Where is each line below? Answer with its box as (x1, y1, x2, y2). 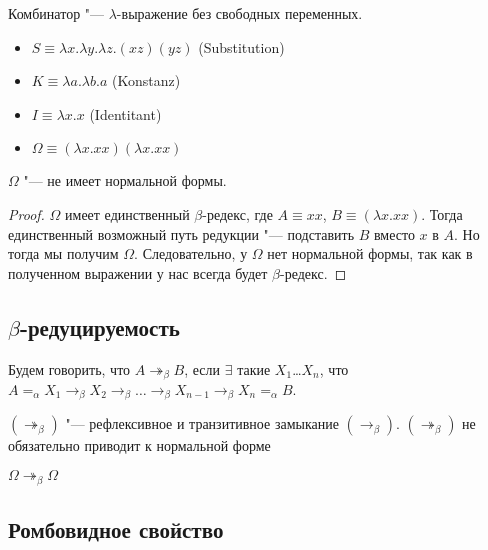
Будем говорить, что (8, 358, 131, 379)
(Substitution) (198, 36, 285, 57)
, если (184, 358, 221, 379)
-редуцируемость (19, 311, 180, 342)
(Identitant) (89, 103, 162, 124)
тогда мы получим (8, 243, 119, 264)
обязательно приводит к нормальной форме (8, 435, 271, 456)
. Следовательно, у (134, 243, 248, 264)
